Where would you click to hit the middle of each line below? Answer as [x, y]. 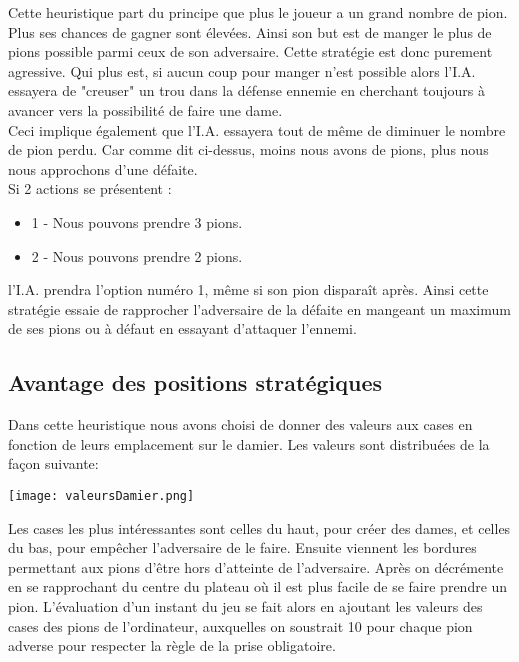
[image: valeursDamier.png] [101, 495]
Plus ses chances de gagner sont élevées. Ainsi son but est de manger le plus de [250, 31]
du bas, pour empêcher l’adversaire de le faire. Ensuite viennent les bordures [242, 547]
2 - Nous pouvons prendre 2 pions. [137, 255]
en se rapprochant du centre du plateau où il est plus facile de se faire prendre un [258, 586]
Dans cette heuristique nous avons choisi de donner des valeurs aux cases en [240, 424]
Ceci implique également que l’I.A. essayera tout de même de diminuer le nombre [257, 129]
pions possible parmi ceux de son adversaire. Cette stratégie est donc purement [250, 51]
